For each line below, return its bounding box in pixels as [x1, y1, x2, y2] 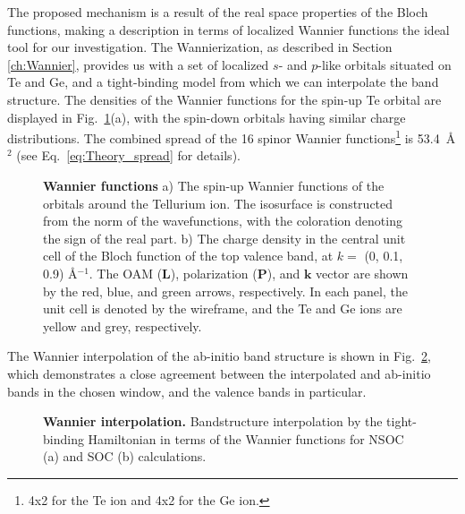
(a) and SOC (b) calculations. [43, 447, 207, 466]
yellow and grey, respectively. [43, 316, 202, 335]
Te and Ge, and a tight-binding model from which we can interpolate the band [7, 73, 439, 91]
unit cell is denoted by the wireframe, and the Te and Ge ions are [43, 299, 402, 318]
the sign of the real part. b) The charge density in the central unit [43, 228, 406, 247]
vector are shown [316, 263, 409, 282]
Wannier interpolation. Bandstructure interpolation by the [43, 412, 383, 431]
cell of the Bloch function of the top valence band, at [43, 246, 334, 265]
